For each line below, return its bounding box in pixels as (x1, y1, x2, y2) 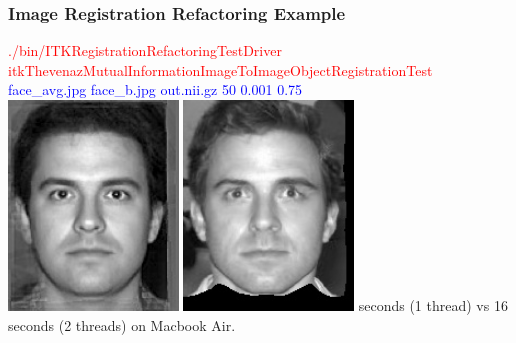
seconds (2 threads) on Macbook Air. (8, 314, 236, 335)
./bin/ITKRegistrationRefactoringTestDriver (8, 40, 282, 61)
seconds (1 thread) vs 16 (358, 295, 508, 316)
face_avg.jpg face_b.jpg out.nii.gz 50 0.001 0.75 (8, 79, 303, 100)
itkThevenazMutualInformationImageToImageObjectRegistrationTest (8, 59, 433, 80)
